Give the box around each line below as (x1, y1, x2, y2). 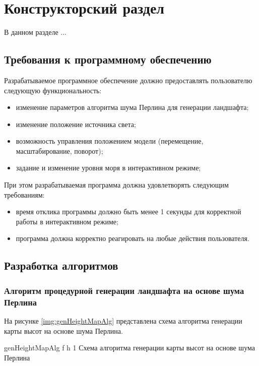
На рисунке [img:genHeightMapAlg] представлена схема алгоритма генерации (4, 315, 242, 326)
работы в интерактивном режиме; (16, 216, 118, 226)
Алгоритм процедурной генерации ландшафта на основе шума (4, 284, 244, 296)
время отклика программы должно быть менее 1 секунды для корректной (16, 206, 241, 217)
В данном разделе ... (4, 27, 67, 37)
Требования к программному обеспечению (4, 51, 212, 67)
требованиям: (4, 189, 45, 200)
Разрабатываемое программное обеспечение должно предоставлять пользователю (4, 75, 252, 85)
